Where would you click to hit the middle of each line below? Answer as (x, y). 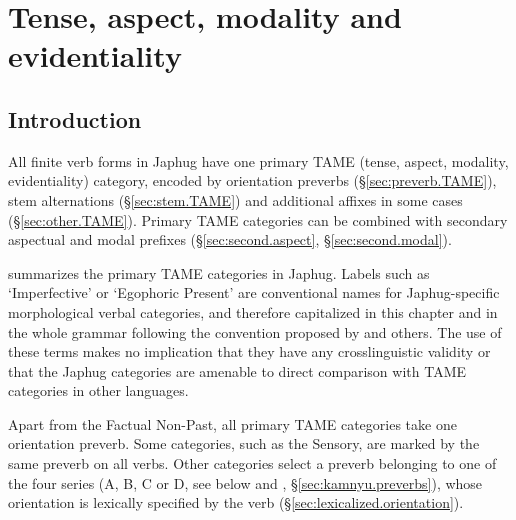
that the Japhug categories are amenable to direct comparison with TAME (237, 370)
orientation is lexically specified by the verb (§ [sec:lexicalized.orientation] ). (236, 502)
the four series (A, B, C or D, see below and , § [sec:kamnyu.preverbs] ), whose (245, 482)
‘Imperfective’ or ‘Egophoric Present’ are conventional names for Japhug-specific (254, 292)
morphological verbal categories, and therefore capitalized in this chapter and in (253, 311)
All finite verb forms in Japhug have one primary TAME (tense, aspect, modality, (258, 160)
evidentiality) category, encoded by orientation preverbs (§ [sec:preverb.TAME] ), (252, 180)
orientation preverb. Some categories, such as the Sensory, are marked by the (244, 443)
